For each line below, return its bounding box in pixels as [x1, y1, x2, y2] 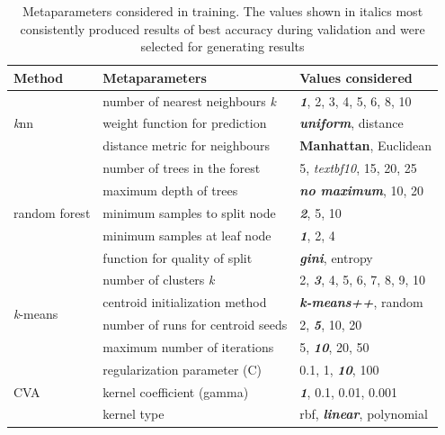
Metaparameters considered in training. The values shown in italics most [22, 2, 423, 20]
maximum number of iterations [102, 337, 274, 356]
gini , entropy [299, 248, 373, 267]
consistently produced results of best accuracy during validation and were [20, 19, 425, 38]
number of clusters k [102, 270, 215, 289]
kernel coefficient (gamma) [102, 382, 249, 401]
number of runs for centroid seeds [102, 315, 288, 334]
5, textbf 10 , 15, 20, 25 [299, 159, 417, 177]
